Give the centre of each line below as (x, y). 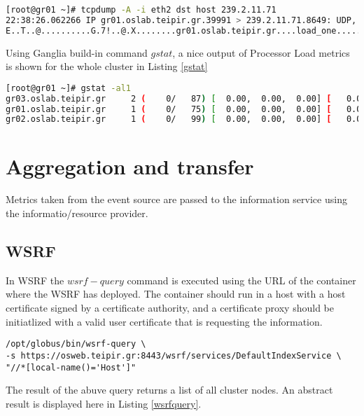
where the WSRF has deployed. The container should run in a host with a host (176, 294)
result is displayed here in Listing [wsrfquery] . (104, 403)
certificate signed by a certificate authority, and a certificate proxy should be (170, 308)
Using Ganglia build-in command (77, 52)
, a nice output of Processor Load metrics (261, 52)
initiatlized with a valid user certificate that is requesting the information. (164, 321)
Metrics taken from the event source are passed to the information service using (176, 199)
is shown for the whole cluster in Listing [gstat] (107, 66)
